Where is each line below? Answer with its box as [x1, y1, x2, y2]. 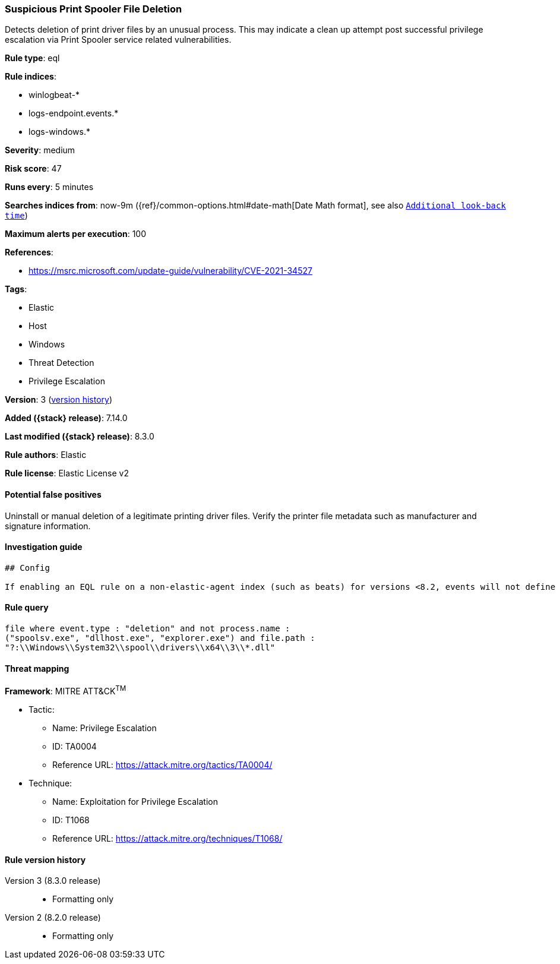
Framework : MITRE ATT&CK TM [5, 684, 126, 696]
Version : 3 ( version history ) [5, 394, 113, 405]
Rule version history [5, 854, 86, 865]
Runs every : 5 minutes [5, 182, 94, 192]
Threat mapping [5, 663, 69, 674]
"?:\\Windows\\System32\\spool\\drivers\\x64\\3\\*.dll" [5, 643, 276, 653]
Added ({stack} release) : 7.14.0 [5, 413, 128, 423]
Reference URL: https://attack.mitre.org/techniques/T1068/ [52, 833, 283, 843]
